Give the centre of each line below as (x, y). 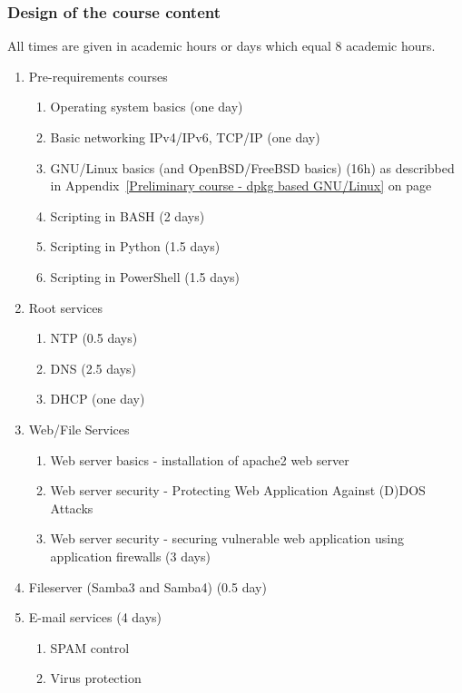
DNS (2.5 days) (93, 368)
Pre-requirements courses (98, 76)
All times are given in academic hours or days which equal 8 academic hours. (221, 46)
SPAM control (90, 647)
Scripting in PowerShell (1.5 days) (145, 276)
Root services (66, 307)
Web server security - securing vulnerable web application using (227, 538)
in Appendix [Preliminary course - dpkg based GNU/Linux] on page (241, 185)
